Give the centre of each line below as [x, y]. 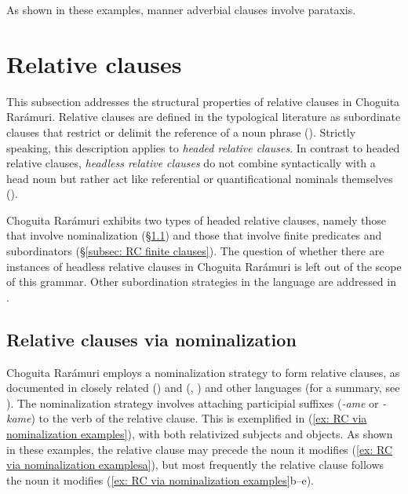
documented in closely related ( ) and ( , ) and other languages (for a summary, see [203, 388]
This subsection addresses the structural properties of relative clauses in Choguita [203, 101]
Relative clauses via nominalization [151, 339]
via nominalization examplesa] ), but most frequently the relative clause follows [195, 465]
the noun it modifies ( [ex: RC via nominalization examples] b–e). [160, 479]
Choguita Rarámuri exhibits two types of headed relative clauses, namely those [197, 220]
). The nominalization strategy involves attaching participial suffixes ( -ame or [193, 403]
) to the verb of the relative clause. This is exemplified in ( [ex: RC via [199, 418]
